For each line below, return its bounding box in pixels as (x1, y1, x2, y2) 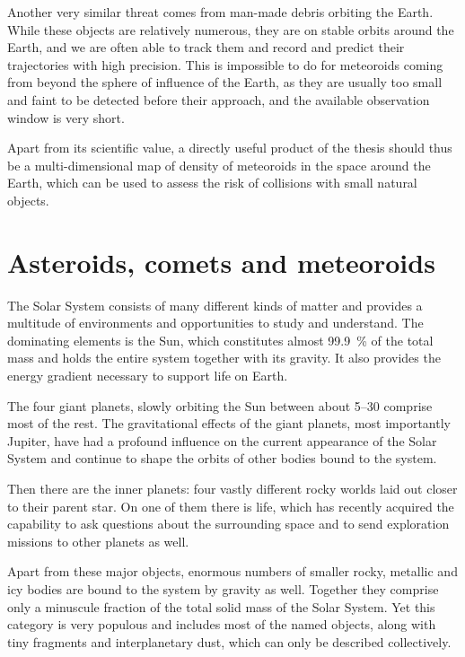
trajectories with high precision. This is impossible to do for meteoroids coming (7, 55, 443, 74)
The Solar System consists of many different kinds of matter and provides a (7, 295, 423, 314)
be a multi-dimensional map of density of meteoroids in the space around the (7, 155, 431, 174)
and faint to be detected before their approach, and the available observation (7, 90, 430, 109)
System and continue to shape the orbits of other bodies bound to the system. (7, 449, 437, 468)
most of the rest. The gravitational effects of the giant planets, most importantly (7, 414, 451, 433)
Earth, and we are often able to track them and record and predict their (7, 38, 405, 57)
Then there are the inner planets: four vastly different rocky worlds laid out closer (7, 479, 458, 497)
